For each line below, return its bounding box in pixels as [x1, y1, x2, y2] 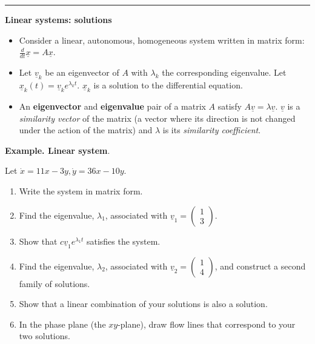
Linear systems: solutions [5, 13, 112, 25]
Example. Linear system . [5, 144, 110, 156]
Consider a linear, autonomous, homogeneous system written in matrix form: [19, 33, 305, 46]
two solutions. [19, 329, 70, 342]
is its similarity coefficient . [162, 124, 261, 136]
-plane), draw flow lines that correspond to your [118, 317, 296, 330]
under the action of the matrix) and [19, 124, 153, 136]
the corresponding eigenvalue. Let [162, 66, 287, 79]
